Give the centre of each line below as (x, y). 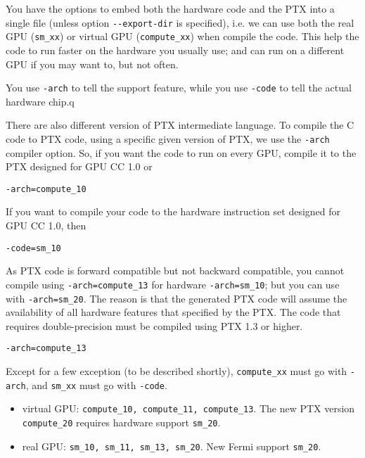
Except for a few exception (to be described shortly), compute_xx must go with (177, 371)
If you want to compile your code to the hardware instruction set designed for (173, 211)
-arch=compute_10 (46, 189)
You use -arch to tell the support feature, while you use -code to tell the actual (179, 88)
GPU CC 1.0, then (46, 225)
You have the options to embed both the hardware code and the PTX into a (170, 8)
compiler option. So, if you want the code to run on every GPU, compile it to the (181, 152)
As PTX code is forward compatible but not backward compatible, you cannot (175, 271)
